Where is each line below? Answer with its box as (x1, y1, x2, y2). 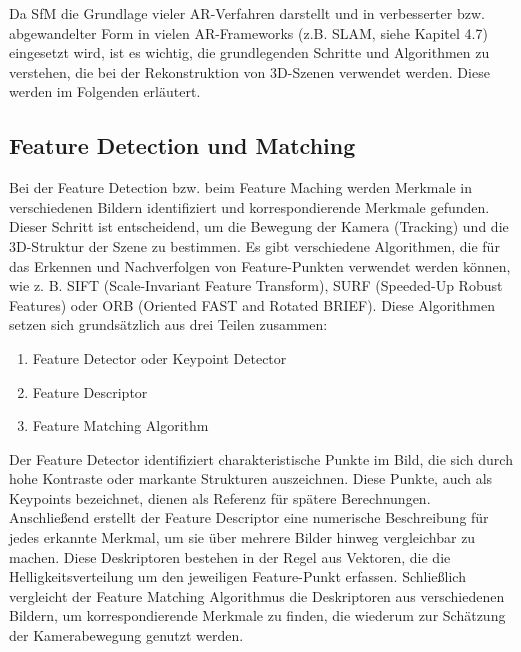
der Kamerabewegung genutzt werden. (9, 625, 244, 646)
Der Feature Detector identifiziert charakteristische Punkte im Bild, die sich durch (9, 448, 513, 469)
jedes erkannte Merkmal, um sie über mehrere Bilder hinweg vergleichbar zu (9, 527, 476, 548)
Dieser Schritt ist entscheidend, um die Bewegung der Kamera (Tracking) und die (9, 216, 509, 237)
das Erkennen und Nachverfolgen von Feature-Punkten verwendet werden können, (9, 255, 511, 276)
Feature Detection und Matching (9, 130, 356, 161)
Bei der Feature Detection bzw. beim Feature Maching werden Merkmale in (9, 177, 472, 198)
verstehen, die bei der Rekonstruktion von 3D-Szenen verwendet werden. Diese (9, 61, 490, 82)
